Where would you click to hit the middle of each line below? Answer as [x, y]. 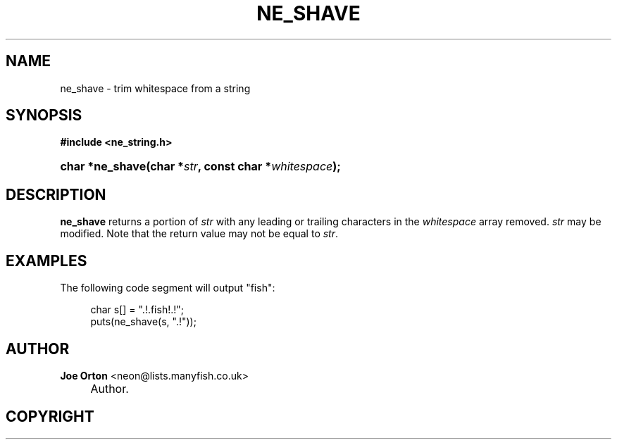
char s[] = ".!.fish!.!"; [137, 310]
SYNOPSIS [44, 115]
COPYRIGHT [50, 417]
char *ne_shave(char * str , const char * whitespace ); [200, 167]
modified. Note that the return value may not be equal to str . [199, 234]
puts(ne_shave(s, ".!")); [143, 322]
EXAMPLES [46, 261]
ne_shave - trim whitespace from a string [155, 88]
